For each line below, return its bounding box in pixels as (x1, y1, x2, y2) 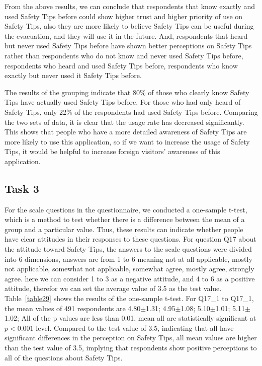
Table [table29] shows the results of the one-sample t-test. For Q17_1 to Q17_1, (5, 293, 254, 304)
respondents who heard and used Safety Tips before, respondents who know (5, 60, 238, 70)
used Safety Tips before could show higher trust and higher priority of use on (5, 11, 243, 21)
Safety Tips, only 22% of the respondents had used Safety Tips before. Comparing (5, 106, 258, 117)
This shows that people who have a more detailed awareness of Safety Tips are (5, 126, 247, 137)
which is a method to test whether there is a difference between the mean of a (5, 214, 245, 225)
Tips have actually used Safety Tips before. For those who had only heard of (5, 97, 241, 107)
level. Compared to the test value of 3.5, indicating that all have (36, 322, 234, 333)
